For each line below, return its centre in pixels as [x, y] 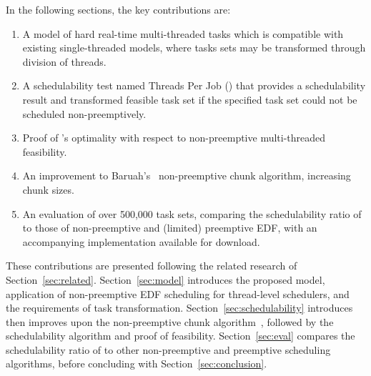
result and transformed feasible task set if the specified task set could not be [190, 99]
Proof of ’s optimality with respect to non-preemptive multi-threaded [174, 138]
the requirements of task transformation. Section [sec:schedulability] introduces [179, 308]
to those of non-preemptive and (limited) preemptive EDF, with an [170, 228]
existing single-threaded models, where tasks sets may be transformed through [194, 48]
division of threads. [64, 61]
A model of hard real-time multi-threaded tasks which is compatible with [183, 33]
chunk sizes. [48, 189]
